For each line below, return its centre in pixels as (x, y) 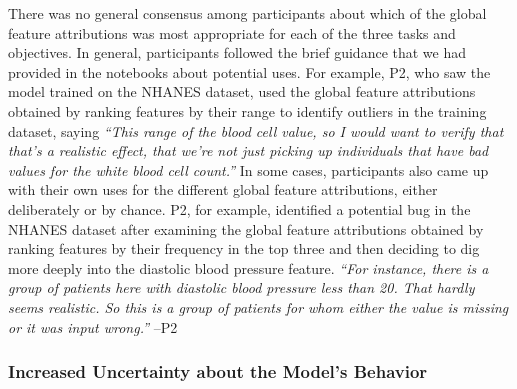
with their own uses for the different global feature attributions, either (223, 189)
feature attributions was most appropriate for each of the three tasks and (232, 32)
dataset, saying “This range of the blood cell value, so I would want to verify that (256, 130)
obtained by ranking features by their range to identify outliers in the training (247, 110)
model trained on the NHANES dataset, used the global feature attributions (242, 91)
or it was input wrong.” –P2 (93, 326)
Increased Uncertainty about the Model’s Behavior (218, 371)
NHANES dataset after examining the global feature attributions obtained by (246, 228)
